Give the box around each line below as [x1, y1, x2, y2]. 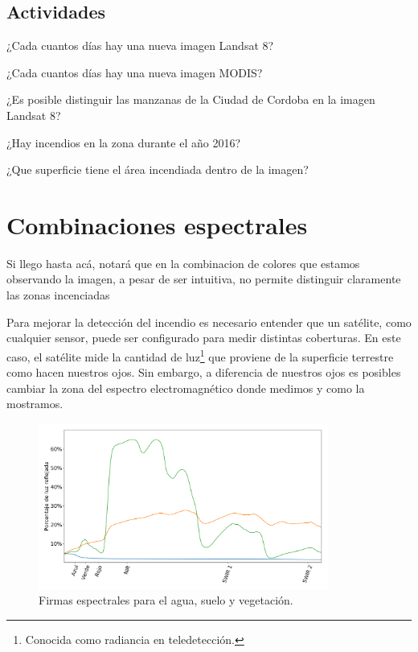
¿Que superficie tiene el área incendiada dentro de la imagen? [6, 161, 309, 178]
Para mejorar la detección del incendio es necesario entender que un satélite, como [6, 313, 412, 330]
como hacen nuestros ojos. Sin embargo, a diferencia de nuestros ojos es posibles [6, 364, 401, 381]
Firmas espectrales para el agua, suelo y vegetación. [39, 592, 293, 609]
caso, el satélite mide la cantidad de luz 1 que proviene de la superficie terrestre [6, 345, 394, 365]
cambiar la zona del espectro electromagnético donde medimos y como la [6, 379, 365, 396]
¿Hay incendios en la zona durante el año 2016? [6, 134, 240, 151]
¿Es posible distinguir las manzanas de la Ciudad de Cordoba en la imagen [6, 91, 375, 108]
